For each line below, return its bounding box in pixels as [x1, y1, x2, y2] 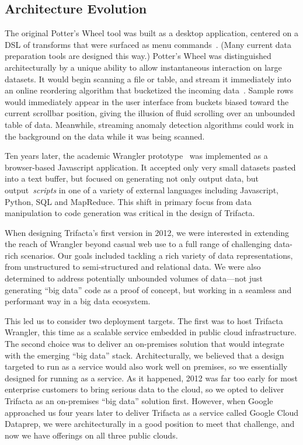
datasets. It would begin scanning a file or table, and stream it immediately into [5, 72, 291, 85]
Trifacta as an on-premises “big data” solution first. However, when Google [5, 395, 273, 407]
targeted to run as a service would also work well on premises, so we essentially [5, 360, 288, 373]
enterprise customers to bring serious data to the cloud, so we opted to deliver [5, 383, 284, 395]
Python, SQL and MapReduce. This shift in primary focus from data [5, 195, 252, 207]
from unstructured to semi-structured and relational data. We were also [5, 260, 261, 273]
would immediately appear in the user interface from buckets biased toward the [5, 95, 289, 107]
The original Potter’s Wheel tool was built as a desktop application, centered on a [5, 27, 299, 39]
